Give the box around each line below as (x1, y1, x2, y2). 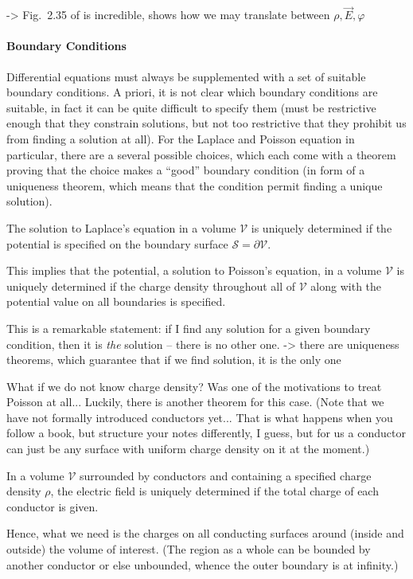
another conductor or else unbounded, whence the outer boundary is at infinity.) (6, 556, 399, 573)
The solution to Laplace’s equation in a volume (6, 219, 236, 236)
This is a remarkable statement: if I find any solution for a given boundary (6, 319, 371, 336)
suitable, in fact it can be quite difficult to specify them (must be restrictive (6, 99, 376, 115)
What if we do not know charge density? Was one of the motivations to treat (6, 378, 382, 394)
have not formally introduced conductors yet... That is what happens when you (6, 409, 393, 425)
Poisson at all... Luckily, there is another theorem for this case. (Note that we (6, 393, 384, 410)
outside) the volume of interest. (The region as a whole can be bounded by (6, 541, 371, 557)
